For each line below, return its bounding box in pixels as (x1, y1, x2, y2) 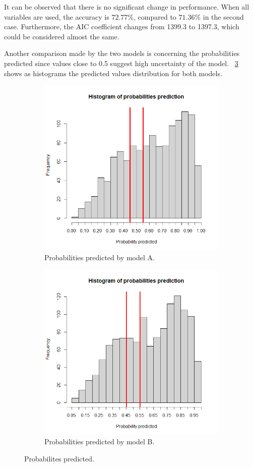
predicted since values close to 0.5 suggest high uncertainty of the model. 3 (4, 57, 238, 68)
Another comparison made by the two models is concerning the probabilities (4, 48, 240, 59)
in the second (203, 11, 244, 22)
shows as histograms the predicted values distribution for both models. (4, 68, 222, 78)
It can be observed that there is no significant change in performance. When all (4, 2, 249, 12)
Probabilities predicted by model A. (44, 252, 155, 262)
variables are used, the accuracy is (4, 11, 109, 22)
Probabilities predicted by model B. (44, 436, 155, 447)
